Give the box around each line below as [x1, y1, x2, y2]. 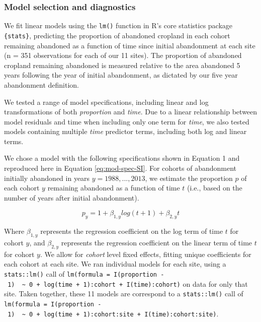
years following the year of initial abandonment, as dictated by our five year [4, 70, 238, 80]
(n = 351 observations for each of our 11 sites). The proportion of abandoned [4, 50, 242, 60]
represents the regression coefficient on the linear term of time [61, 237, 252, 248]
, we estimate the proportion [145, 172, 233, 183]
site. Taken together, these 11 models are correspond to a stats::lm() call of [4, 288, 243, 299]
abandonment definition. [4, 79, 79, 90]
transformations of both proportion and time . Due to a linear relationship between [4, 106, 257, 117]
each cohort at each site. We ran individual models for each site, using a [4, 259, 226, 269]
